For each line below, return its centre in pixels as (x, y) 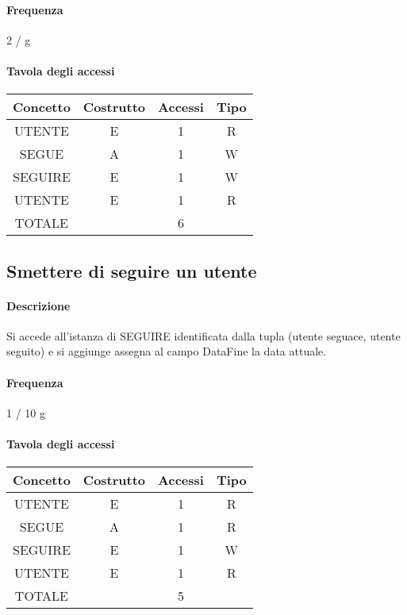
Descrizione (38, 305)
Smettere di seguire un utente (132, 270)
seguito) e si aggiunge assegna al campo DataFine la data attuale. (167, 351)
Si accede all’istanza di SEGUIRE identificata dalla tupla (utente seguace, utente (203, 335)
